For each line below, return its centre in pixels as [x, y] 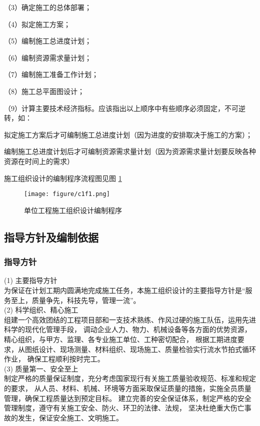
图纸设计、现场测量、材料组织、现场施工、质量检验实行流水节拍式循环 [140, 349]
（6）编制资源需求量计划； [48, 57]
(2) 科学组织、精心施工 [41, 310]
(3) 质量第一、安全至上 [41, 368]
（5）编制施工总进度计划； [48, 41]
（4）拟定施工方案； [37, 24]
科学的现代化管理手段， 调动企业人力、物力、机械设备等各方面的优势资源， [128, 329]
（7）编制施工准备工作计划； [51, 74]
